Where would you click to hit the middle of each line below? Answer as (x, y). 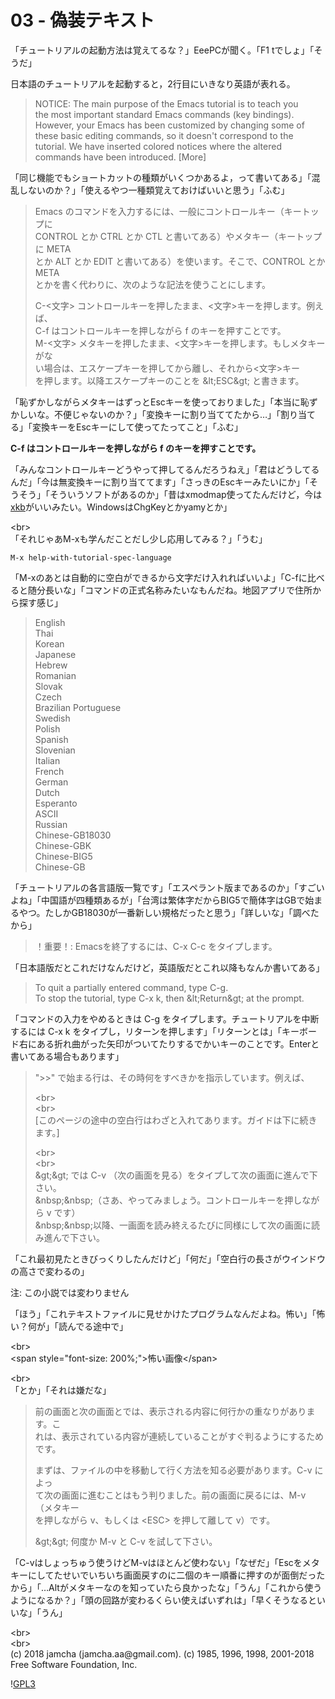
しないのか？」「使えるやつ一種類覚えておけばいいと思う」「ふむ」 (154, 190)
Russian (51, 824)
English (50, 622)
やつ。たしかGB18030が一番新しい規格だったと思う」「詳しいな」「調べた (169, 912)
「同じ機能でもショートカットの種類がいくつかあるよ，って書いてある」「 (161, 177)
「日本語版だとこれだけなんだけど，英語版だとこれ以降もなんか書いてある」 (167, 967)
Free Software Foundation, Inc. (74, 1664)
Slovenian (55, 750)
